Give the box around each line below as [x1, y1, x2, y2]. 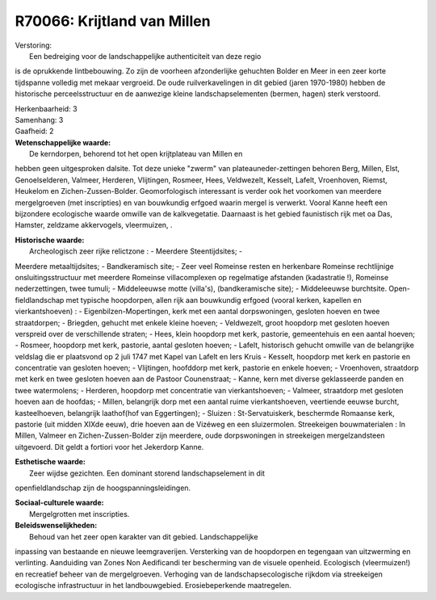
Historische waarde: [15, 235, 85, 245]
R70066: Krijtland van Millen [15, 12, 211, 30]
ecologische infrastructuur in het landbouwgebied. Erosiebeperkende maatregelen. [15, 581, 292, 590]
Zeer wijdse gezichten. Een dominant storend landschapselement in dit [29, 468, 266, 478]
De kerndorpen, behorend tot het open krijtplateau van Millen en [29, 149, 243, 159]
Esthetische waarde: [15, 457, 86, 467]
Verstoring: [15, 40, 52, 50]
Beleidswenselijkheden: [15, 521, 98, 531]
